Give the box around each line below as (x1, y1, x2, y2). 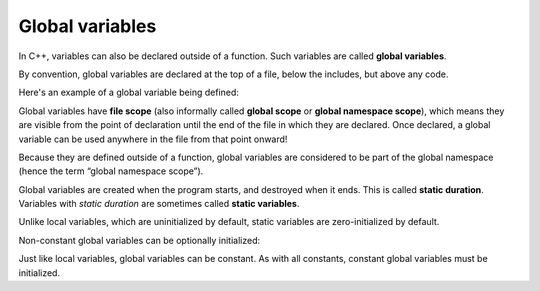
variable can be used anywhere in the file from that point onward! (18, 133, 288, 145)
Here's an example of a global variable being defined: (18, 86, 240, 99)
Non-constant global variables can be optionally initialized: (18, 234, 261, 246)
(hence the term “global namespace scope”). (18, 165, 204, 177)
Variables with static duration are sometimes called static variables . (18, 198, 300, 210)
